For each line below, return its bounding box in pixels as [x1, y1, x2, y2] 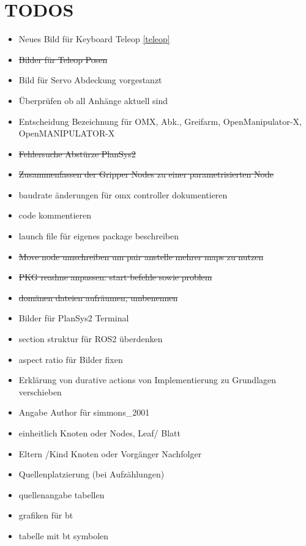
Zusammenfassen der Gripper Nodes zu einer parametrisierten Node [18, 168, 274, 181]
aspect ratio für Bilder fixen [18, 353, 123, 365]
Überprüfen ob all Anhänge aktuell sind [18, 94, 168, 107]
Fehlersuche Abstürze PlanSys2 [18, 147, 136, 160]
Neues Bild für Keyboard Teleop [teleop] [18, 32, 170, 45]
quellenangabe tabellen [18, 488, 105, 501]
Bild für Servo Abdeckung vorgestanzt [18, 73, 162, 86]
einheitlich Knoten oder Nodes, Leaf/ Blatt [18, 427, 181, 439]
